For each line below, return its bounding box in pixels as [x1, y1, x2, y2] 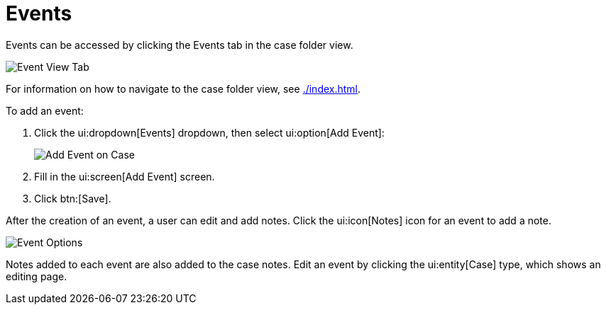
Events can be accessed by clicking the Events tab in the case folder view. [6, 38, 353, 51]
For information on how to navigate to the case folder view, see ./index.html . [6, 82, 361, 95]
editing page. [6, 270, 67, 282]
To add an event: [6, 104, 84, 117]
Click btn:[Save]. [34, 192, 111, 205]
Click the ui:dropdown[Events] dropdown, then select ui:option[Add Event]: [34, 126, 385, 139]
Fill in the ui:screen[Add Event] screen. [34, 170, 215, 183]
